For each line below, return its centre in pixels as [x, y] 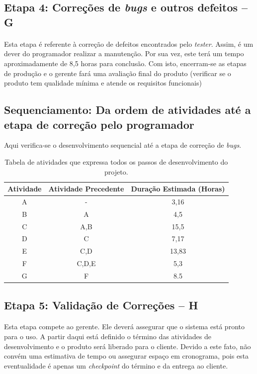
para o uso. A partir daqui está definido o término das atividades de [108, 336]
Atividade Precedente [86, 189]
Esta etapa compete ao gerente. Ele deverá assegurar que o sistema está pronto [124, 327]
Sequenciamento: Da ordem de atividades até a [128, 110]
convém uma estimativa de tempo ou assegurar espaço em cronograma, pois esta [127, 356]
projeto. [116, 171]
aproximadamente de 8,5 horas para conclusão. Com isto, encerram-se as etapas [125, 63]
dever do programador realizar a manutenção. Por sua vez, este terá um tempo [124, 53]
